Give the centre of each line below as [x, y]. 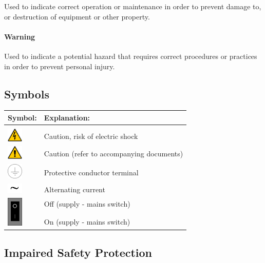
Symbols [27, 94]
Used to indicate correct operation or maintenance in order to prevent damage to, [133, 6]
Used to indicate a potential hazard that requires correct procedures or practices [131, 56]
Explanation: [67, 117]
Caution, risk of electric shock [91, 136]
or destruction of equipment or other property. [77, 16]
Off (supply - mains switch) [87, 203]
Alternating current [74, 189]
